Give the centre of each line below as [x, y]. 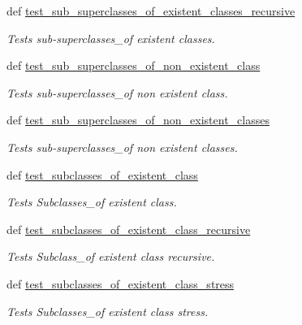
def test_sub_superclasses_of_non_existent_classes [138, 120]
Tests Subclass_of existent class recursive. [111, 256]
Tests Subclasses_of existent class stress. [108, 311]
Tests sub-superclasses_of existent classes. [111, 38]
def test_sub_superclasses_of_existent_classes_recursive [151, 11]
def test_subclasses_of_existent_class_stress [121, 283]
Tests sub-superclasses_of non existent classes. [122, 147]
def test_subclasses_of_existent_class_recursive [129, 229]
